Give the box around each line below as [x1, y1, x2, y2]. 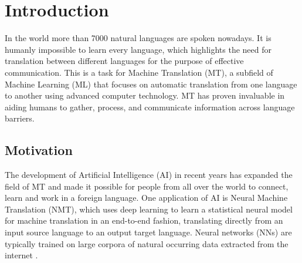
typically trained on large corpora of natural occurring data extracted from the [5, 237, 289, 249]
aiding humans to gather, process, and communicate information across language [5, 100, 295, 113]
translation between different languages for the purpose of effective [5, 55, 244, 67]
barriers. [5, 112, 35, 124]
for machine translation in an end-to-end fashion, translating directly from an [5, 214, 283, 227]
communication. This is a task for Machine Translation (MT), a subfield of [5, 66, 273, 78]
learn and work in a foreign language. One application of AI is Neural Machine [5, 191, 288, 204]
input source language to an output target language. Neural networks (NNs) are [5, 226, 292, 238]
